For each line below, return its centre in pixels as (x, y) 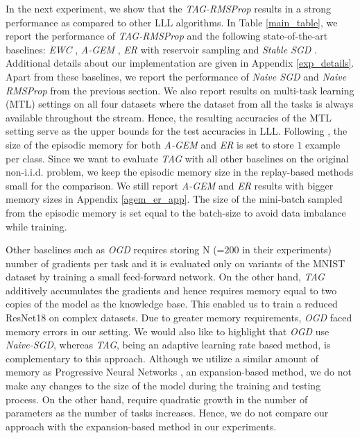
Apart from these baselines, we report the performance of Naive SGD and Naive (176, 76)
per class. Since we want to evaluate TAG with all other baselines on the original (177, 158)
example (323, 144)
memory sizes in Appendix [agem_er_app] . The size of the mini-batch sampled (174, 199)
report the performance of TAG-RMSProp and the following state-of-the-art (167, 36)
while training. (36, 226)
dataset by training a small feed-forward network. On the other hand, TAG (165, 277)
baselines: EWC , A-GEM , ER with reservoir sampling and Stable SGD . (161, 49)
